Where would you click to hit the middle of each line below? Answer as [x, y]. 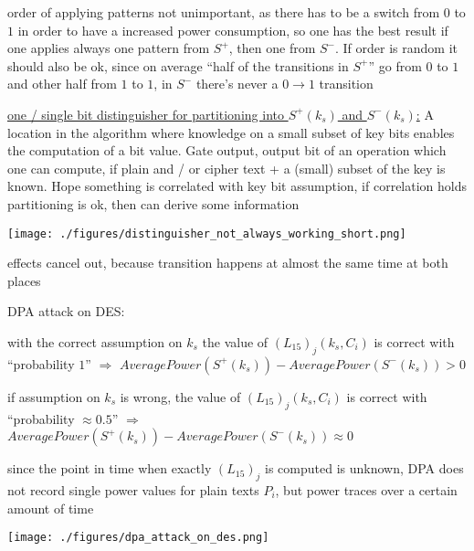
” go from [395, 65]
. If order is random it [396, 48]
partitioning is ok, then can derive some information [153, 203]
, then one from [272, 48]
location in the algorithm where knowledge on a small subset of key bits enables [231, 132]
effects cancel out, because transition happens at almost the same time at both [228, 263]
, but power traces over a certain [366, 489]
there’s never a [237, 84]
